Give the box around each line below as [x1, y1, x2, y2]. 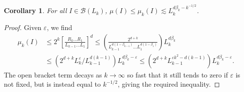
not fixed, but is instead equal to [4, 79, 101, 89]
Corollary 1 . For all [4, 5, 67, 15]
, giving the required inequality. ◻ [118, 79, 220, 89]
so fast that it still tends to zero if [127, 69, 228, 79]
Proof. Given [4, 22, 42, 32]
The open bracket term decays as [4, 69, 102, 79]
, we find [46, 22, 73, 32]
